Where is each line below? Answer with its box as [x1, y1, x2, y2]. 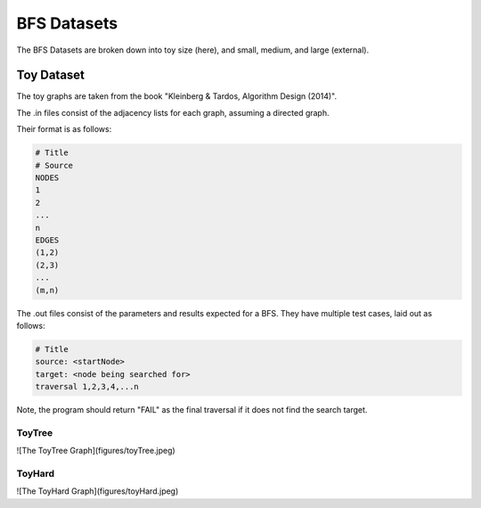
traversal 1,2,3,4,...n [35, 381, 140, 392]
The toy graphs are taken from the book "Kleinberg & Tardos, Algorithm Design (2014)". [16, 91, 338, 102]
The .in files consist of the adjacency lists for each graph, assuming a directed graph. [16, 107, 330, 118]
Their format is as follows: [16, 124, 112, 135]
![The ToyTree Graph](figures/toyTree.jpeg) [16, 446, 175, 456]
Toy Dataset [16, 68, 85, 83]
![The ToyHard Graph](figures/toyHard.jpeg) [16, 486, 179, 496]
